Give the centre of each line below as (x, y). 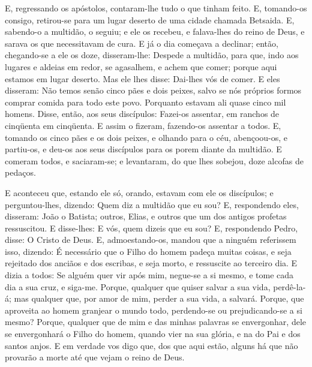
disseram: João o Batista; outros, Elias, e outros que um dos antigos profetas (146, 216)
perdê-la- (289, 286)
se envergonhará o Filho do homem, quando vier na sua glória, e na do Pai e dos (153, 334)
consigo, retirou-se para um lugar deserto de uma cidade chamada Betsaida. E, (150, 19)
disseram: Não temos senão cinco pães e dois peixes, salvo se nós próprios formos (153, 90)
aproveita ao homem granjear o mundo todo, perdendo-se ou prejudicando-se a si (154, 310)
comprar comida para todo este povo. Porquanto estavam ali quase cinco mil (145, 102)
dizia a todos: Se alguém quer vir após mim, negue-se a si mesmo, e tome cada (149, 275)
